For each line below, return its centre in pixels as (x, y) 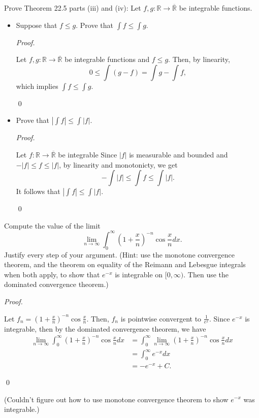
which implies (37, 86)
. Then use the (206, 274)
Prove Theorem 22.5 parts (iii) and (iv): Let (73, 8)
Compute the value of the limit (52, 225)
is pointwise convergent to (161, 318)
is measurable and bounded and (179, 154)
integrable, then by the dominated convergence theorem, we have (105, 328)
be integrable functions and (107, 59)
